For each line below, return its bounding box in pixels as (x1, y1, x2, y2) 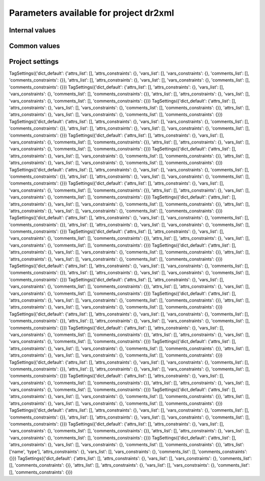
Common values (9, 42, 60, 50)
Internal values (9, 26, 56, 34)
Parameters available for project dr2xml (9, 7, 174, 18)
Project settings (9, 57, 59, 66)
